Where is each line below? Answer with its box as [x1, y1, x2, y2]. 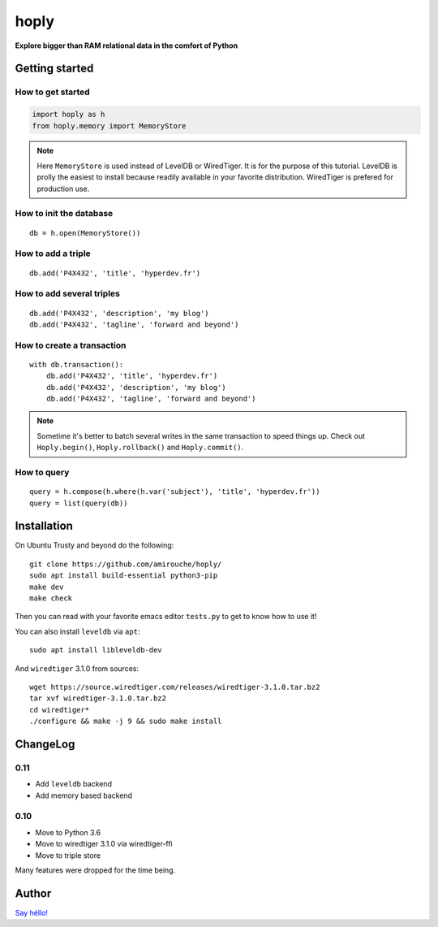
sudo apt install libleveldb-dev [29, 646, 162, 655]
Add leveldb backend [35, 779, 113, 789]
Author [15, 886, 52, 900]
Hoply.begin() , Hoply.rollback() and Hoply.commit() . [36, 443, 244, 453]
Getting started [15, 62, 94, 76]
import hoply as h [32, 110, 105, 119]
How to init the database [15, 208, 114, 219]
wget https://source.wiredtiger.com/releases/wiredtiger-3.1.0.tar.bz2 [29, 682, 320, 691]
